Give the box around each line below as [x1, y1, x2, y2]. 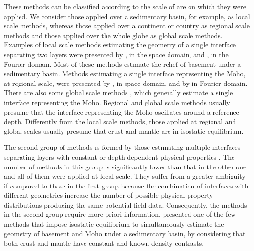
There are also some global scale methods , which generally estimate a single [4, 87, 233, 98]
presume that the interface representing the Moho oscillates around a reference [4, 106, 239, 117]
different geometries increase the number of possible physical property [4, 190, 213, 200]
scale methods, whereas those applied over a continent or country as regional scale [4, 21, 250, 31]
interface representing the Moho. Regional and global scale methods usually [4, 97, 230, 107]
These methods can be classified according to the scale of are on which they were [4, 1, 246, 11]
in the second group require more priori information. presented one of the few [4, 209, 236, 219]
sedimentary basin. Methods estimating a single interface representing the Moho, [4, 68, 246, 79]
